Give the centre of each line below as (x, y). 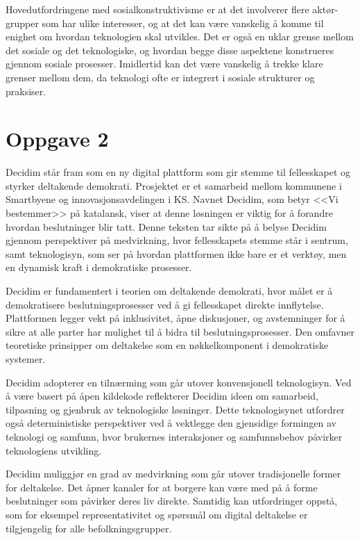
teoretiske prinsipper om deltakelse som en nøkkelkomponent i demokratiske (167, 345)
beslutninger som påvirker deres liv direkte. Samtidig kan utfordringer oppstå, (172, 501)
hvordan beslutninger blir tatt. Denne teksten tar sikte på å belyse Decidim (166, 226)
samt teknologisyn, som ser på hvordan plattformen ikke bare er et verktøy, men (176, 253)
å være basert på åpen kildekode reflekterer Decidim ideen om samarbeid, (162, 396)
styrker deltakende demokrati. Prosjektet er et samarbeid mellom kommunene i (174, 185)
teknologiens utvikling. (54, 450)
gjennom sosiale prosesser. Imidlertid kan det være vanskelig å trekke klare (164, 64)
